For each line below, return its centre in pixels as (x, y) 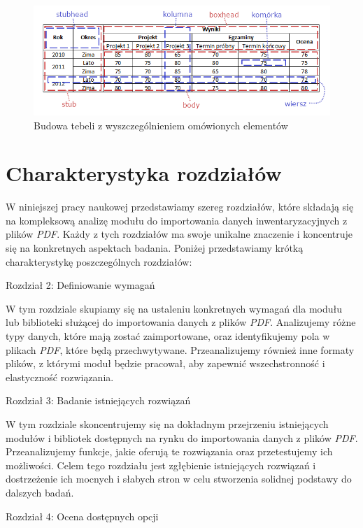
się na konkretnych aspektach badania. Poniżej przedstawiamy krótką (155, 248)
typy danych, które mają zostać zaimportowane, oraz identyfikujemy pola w (168, 336)
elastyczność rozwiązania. (60, 377)
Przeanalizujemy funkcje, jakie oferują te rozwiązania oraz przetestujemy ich (169, 451)
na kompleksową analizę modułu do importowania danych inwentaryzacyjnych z (177, 220)
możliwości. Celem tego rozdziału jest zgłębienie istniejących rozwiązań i (161, 465)
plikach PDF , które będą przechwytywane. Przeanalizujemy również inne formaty (180, 349)
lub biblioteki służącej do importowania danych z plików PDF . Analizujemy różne (181, 322)
